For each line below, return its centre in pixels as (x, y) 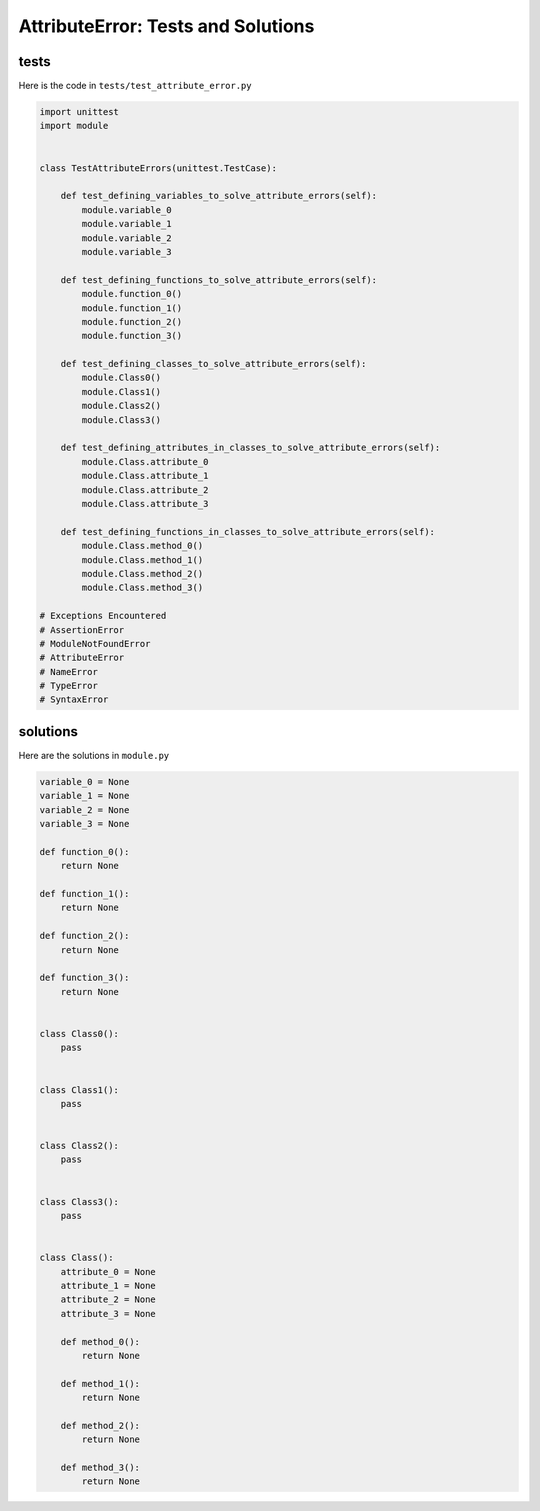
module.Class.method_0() (142, 546)
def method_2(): (100, 1425)
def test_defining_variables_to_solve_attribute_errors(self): (219, 196)
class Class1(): (79, 1089)
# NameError (69, 671)
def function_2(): (84, 936)
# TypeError (69, 686)
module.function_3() (132, 336)
